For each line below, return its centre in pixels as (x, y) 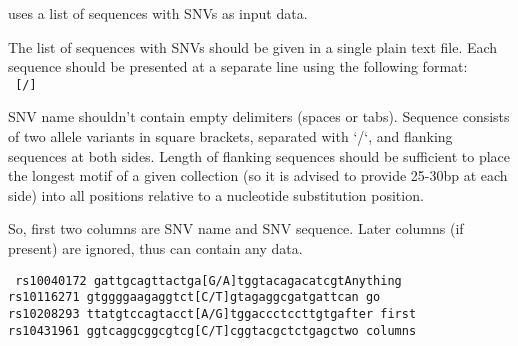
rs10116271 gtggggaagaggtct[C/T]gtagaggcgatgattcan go (194, 297)
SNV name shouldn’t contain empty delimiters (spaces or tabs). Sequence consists (259, 116)
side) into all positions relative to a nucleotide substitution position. (216, 194)
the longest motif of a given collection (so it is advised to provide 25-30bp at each (258, 175)
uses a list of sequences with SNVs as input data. (158, 13)
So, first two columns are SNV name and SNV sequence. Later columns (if (236, 228)
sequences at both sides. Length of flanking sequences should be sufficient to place (259, 155)
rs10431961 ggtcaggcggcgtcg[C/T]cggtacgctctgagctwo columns (212, 330)
